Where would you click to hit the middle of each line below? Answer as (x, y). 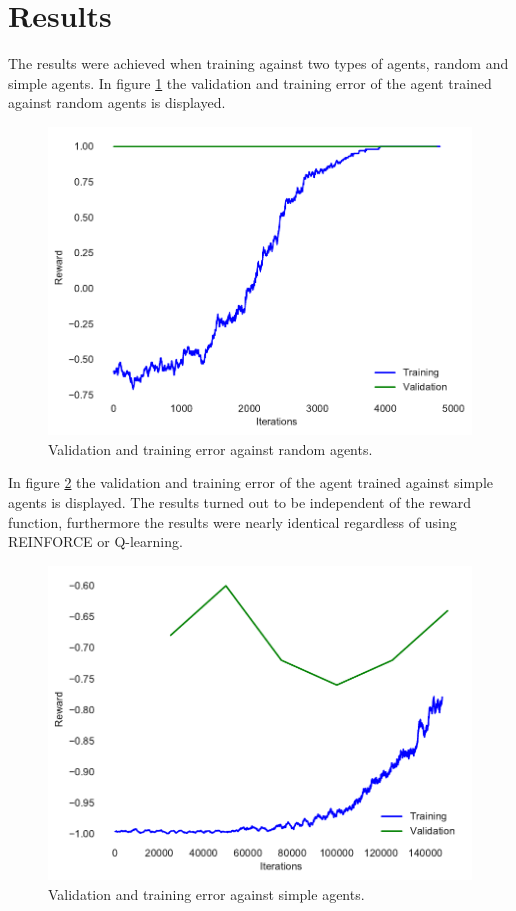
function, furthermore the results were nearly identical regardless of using (232, 521)
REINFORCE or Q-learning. (95, 541)
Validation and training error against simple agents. (206, 893)
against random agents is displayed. (117, 102)
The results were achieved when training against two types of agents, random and (258, 63)
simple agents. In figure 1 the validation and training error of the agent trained (250, 82)
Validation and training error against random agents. (210, 448)
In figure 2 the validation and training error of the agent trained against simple (250, 482)
